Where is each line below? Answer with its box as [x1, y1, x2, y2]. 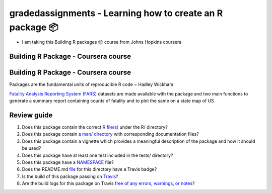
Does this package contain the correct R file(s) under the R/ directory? [22, 124, 168, 130]
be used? [22, 145, 41, 151]
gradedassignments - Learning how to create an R [9, 8, 223, 19]
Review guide [9, 111, 53, 119]
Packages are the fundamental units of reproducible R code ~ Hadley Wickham [9, 81, 174, 87]
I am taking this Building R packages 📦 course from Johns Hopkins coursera [22, 39, 182, 45]
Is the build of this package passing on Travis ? [22, 173, 118, 179]
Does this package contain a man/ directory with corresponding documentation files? [22, 131, 199, 137]
